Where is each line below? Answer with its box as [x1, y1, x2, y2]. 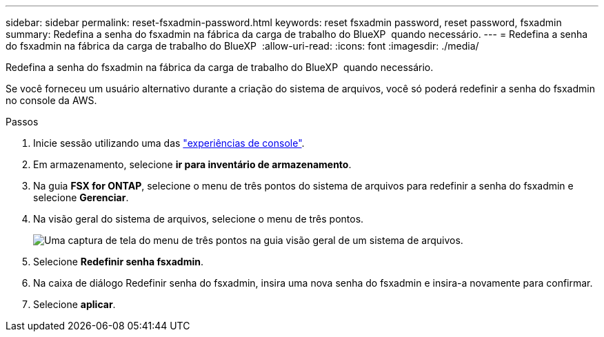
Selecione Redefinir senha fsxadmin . [33, 256, 203, 267]
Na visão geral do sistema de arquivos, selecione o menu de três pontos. [33, 213, 364, 225]
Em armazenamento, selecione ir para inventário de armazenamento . [33, 159, 352, 170]
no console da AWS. [6, 94, 97, 106]
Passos [6, 116, 39, 127]
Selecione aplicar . [33, 298, 116, 310]
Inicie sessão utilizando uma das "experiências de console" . [33, 137, 305, 149]
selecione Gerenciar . [33, 192, 129, 203]
